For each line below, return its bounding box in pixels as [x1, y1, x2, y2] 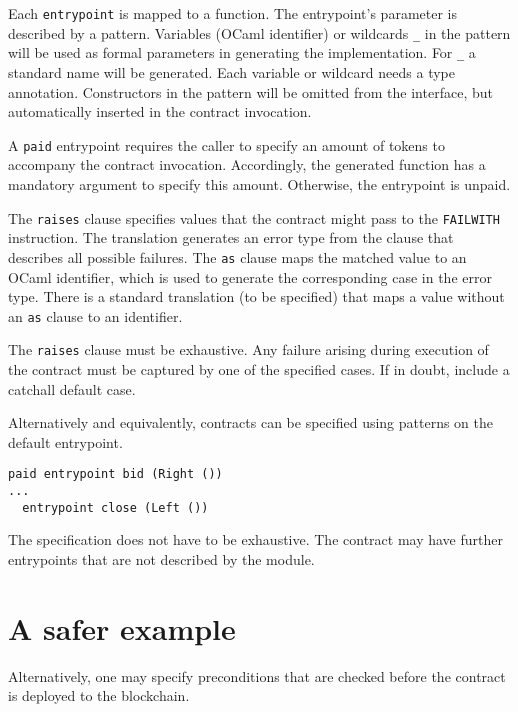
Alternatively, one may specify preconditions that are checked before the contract [8, 665, 506, 686]
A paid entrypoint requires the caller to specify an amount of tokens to [8, 134, 445, 155]
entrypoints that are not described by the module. [8, 548, 315, 569]
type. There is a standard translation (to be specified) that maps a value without [8, 286, 505, 307]
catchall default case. [8, 378, 136, 399]
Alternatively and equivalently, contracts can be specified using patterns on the [8, 412, 493, 433]
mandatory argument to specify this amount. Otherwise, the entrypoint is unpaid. [8, 174, 511, 194]
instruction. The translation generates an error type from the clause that [8, 227, 454, 248]
